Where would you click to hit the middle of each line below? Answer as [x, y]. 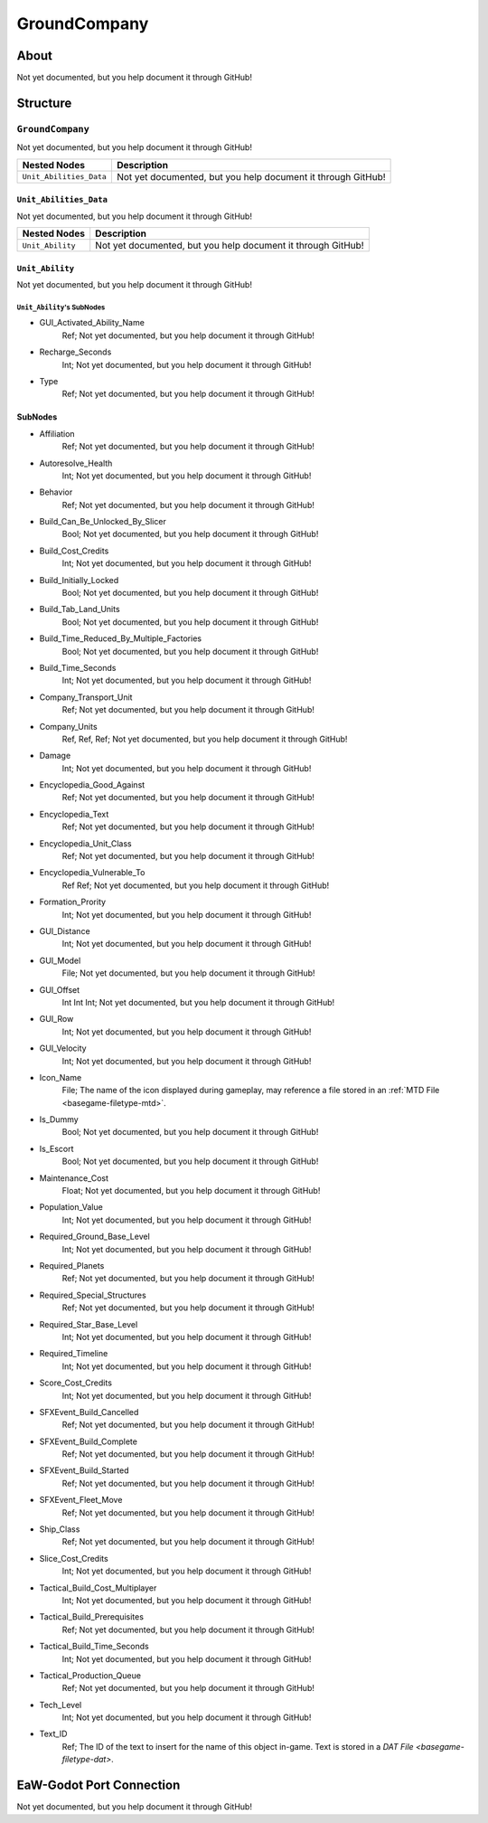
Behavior [56, 492]
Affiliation [57, 433]
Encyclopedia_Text [74, 814]
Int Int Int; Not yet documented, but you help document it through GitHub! [198, 1002]
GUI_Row [56, 1019]
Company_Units [69, 726]
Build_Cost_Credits [74, 551]
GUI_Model [60, 960]
